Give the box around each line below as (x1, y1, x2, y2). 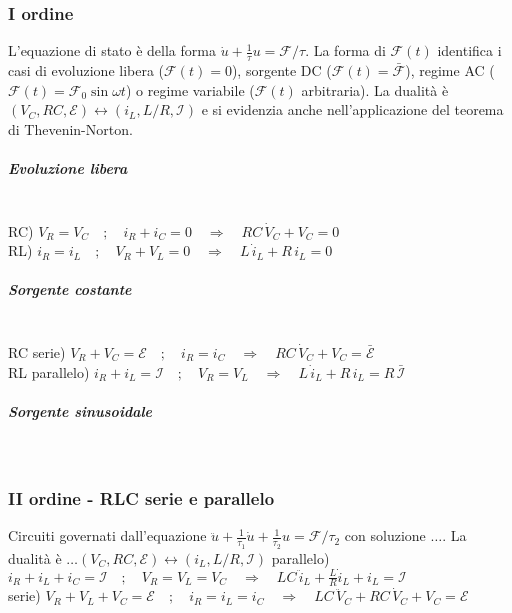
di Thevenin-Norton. (8, 118, 133, 139)
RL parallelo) (8, 361, 90, 382)
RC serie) (8, 341, 66, 362)
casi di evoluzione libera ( (8, 60, 165, 81)
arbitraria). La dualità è (301, 79, 449, 100)
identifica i (437, 40, 502, 61)
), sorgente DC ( (231, 60, 332, 81)
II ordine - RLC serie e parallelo (8, 486, 275, 511)
